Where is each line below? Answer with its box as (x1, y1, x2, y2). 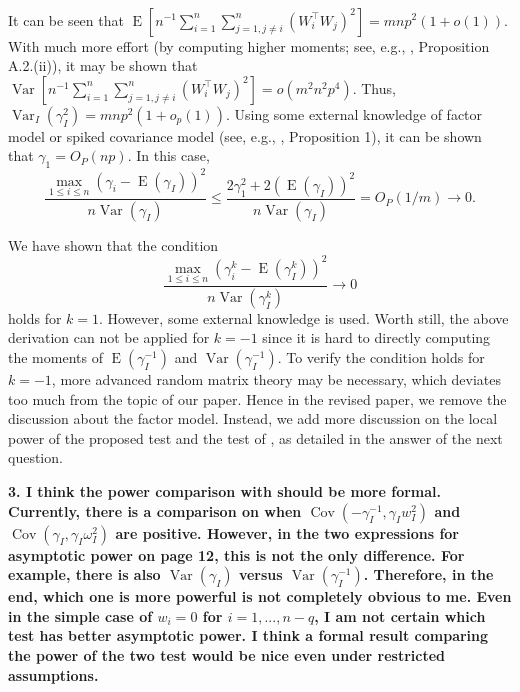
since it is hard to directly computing (262, 327, 491, 348)
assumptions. (8, 664, 99, 685)
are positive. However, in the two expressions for (115, 522, 459, 543)
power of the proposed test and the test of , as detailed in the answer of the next (8, 427, 503, 448)
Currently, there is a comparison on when (8, 500, 302, 521)
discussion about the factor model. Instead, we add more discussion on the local (8, 408, 498, 429)
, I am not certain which (314, 605, 486, 626)
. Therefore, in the (363, 564, 494, 585)
